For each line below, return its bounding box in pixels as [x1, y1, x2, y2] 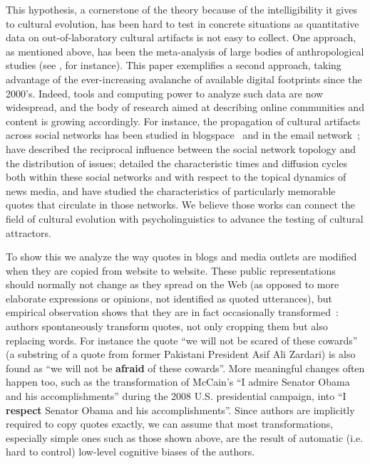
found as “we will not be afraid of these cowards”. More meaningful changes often [6, 360, 365, 375]
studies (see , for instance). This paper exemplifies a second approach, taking [6, 58, 341, 73]
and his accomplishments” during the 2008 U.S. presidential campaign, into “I [6, 389, 346, 404]
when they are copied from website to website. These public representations [6, 263, 336, 278]
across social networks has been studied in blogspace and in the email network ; [6, 127, 360, 142]
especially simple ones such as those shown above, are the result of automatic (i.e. [6, 430, 364, 445]
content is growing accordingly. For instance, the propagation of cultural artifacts [6, 113, 361, 128]
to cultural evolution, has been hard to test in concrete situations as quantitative [6, 16, 359, 31]
